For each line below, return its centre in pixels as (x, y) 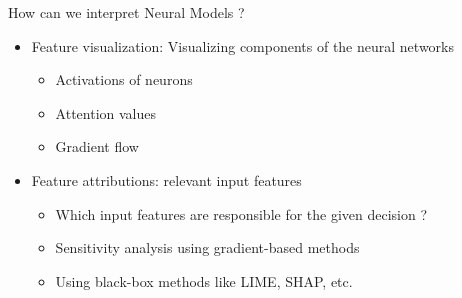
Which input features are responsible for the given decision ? (241, 213)
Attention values (106, 112)
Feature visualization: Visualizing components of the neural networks (242, 45)
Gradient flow (97, 146)
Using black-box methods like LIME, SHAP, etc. (204, 280)
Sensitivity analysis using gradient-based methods (207, 247)
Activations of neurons (124, 79)
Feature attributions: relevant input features (166, 179)
